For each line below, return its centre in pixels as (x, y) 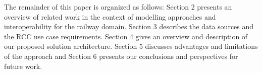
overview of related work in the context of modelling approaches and (110, 16)
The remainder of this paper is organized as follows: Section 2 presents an (118, 7)
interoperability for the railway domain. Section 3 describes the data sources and (129, 26)
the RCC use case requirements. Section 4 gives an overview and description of (126, 36)
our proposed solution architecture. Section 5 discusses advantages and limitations (131, 46)
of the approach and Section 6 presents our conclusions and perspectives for (121, 56)
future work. (23, 66)
